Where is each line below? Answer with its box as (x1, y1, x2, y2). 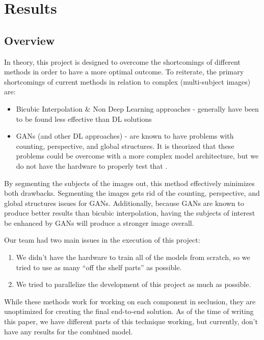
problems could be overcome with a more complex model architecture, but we (16, 150, 259, 161)
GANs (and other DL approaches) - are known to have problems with (16, 130, 234, 141)
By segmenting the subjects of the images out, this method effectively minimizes (4, 177, 255, 188)
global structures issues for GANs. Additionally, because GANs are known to (4, 197, 244, 208)
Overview (4, 32, 55, 48)
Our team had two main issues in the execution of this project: (4, 234, 200, 245)
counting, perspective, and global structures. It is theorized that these (16, 140, 234, 151)
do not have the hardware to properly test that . (16, 160, 168, 171)
